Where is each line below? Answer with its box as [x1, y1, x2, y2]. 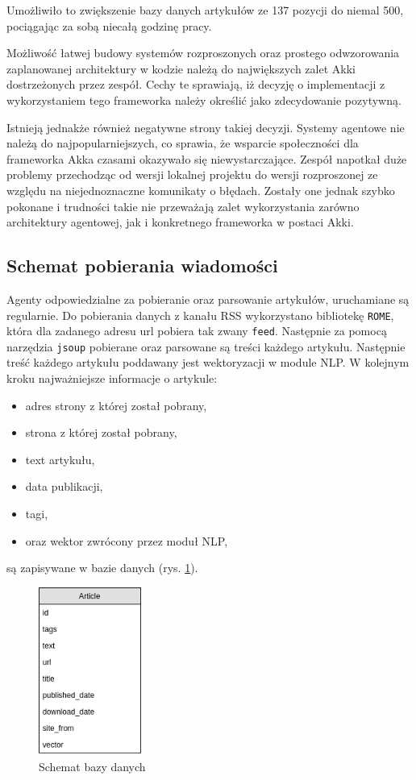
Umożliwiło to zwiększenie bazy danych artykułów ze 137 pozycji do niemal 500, [6, 2, 404, 18]
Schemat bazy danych [39, 757, 146, 774]
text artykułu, [25, 450, 95, 467]
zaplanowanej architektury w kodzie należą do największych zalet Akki [6, 60, 356, 77]
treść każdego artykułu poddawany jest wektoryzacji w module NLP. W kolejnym [6, 354, 410, 371]
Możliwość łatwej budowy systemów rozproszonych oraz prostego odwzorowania [6, 44, 400, 61]
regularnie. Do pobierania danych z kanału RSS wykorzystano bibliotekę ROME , [6, 306, 394, 323]
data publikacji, [25, 478, 103, 495]
